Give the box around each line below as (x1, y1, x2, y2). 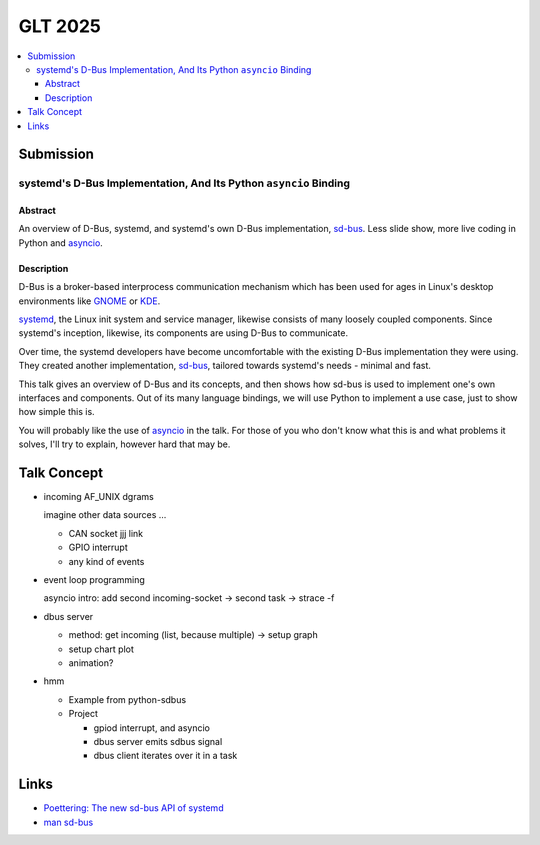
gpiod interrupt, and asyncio (93, 721, 210, 734)
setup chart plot (68, 643, 135, 655)
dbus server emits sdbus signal (93, 735, 223, 747)
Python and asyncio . (18, 236, 104, 249)
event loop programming (43, 574, 145, 586)
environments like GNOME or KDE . (18, 295, 161, 307)
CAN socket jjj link (68, 527, 144, 539)
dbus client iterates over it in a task (93, 750, 238, 762)
